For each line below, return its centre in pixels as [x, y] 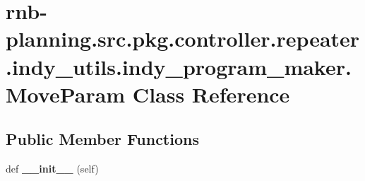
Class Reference [211, 94]
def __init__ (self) [52, 169]
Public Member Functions [102, 139]
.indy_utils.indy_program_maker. [179, 66]
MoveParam [66, 94]
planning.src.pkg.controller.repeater [183, 39]
